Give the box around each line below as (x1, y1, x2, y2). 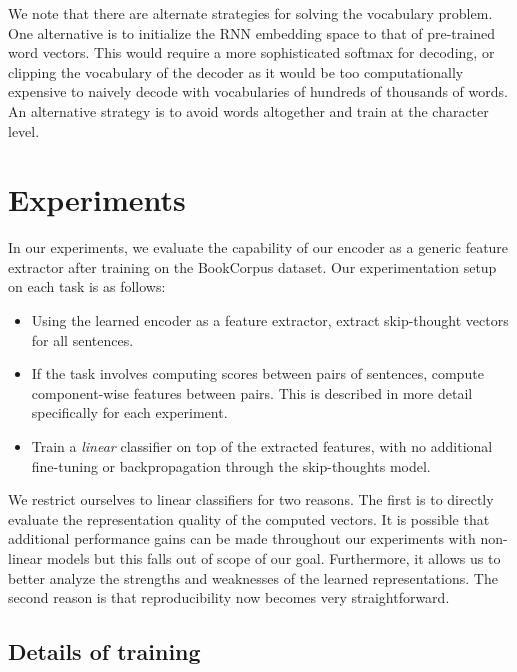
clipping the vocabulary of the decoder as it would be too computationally (8, 61, 464, 82)
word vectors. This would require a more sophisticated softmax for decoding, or (8, 42, 495, 63)
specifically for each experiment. (31, 402, 228, 423)
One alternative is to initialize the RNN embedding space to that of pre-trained (8, 22, 495, 43)
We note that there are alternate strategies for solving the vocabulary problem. (8, 3, 493, 23)
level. (8, 120, 40, 141)
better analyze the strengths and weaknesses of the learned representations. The (8, 567, 498, 588)
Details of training (8, 636, 201, 667)
